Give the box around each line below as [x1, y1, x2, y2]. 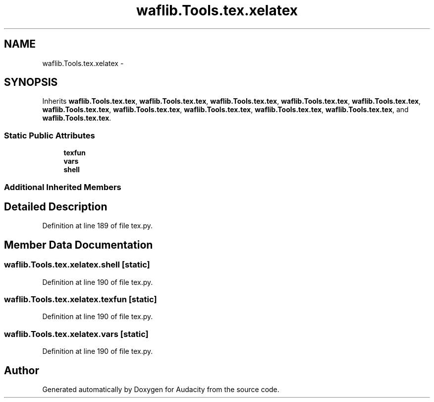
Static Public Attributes [4, 130, 95, 140]
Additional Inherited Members [4, 182, 121, 192]
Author [4, 364, 39, 377]
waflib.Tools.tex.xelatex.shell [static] [4, 260, 150, 270]
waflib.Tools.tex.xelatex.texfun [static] [4, 294, 157, 304]
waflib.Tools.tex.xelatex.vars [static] [4, 329, 149, 339]
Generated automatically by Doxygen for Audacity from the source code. [42, 385, 279, 394]
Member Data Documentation [4, 238, 153, 251]
